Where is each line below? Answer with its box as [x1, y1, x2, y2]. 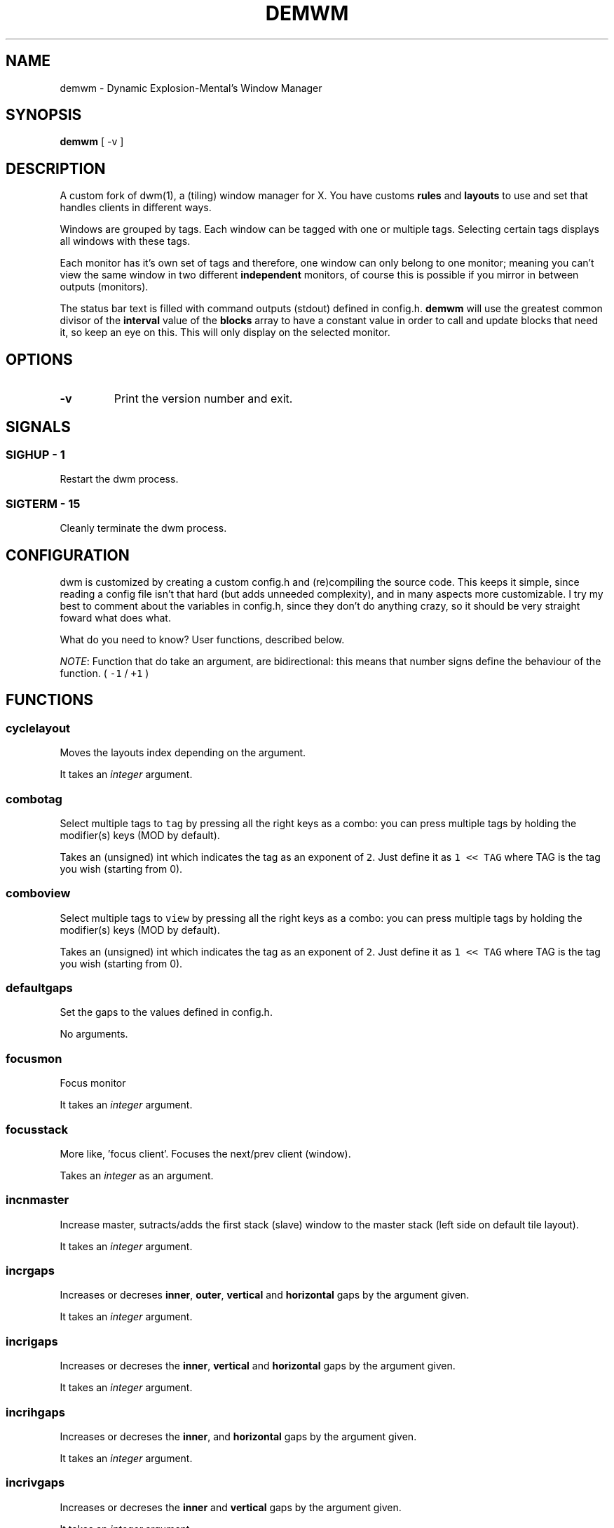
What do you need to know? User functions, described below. [60, 633, 345, 645]
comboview [6, 886, 71, 901]
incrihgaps [6, 1405, 65, 1419]
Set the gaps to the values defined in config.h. [60, 1006, 273, 1019]
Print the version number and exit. [114, 391, 293, 406]
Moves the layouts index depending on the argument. [60, 746, 306, 759]
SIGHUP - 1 [6, 447, 65, 462]
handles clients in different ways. [60, 201, 212, 214]
